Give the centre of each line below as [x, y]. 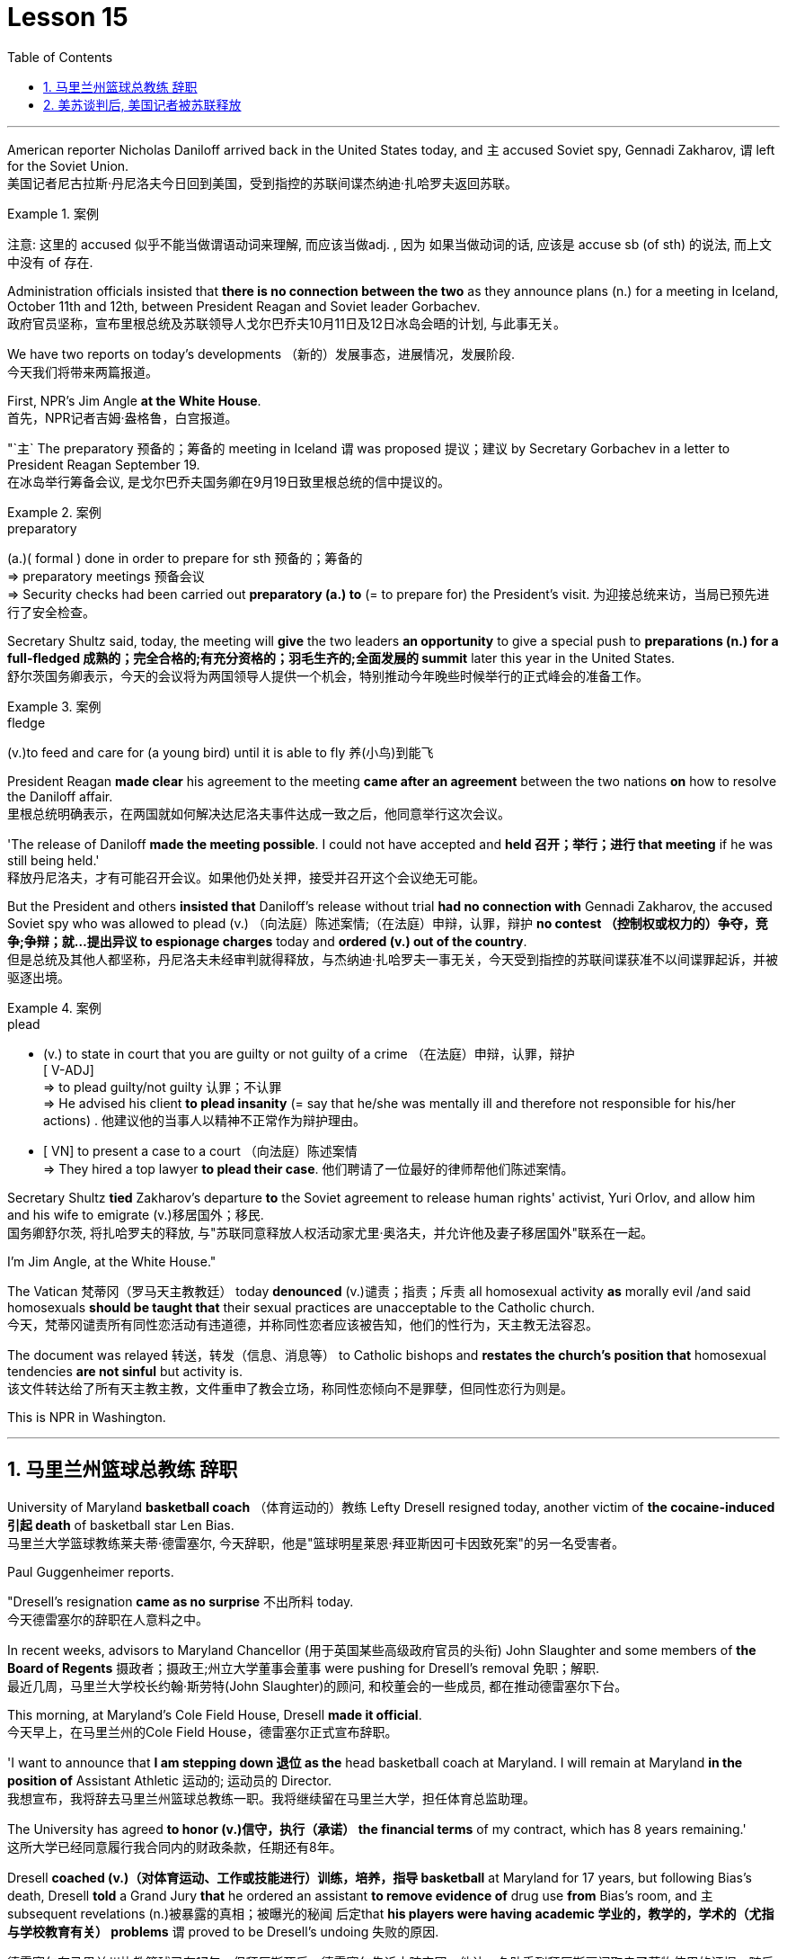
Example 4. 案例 [54, 1007]
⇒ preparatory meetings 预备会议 [106, 576]
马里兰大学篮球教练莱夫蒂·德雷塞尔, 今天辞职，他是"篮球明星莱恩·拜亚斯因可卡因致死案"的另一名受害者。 [316, 1543]
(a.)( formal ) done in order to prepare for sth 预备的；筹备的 [185, 558]
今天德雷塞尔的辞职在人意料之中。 [108, 1619]
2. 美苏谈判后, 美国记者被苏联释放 [142, 104]
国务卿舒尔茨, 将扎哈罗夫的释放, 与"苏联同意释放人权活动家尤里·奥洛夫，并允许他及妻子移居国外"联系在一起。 [331, 1232]
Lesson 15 [68, 17]
